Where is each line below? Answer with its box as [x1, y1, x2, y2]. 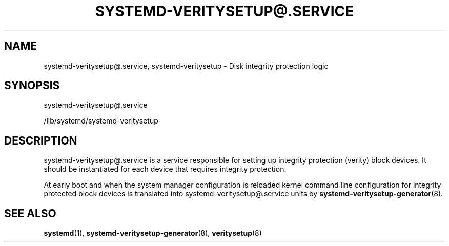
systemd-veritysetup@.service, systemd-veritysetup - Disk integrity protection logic [44, 61, 329, 70]
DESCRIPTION [4, 134, 77, 147]
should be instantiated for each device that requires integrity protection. [44, 165, 287, 174]
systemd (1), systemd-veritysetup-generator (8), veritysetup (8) [44, 229, 262, 238]
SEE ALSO [4, 207, 56, 220]
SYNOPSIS [4, 79, 60, 92]
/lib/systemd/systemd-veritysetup [44, 116, 158, 126]
